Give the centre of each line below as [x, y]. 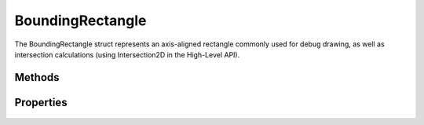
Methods [37, 77]
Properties [41, 102]
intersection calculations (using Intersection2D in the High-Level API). [127, 54]
